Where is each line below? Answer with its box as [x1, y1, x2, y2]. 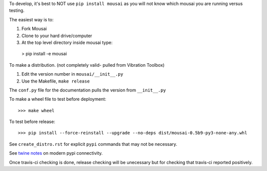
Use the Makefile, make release [21, 78, 90, 84]
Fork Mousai [21, 26, 47, 32]
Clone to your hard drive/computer [21, 33, 92, 39]
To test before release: [9, 119, 55, 125]
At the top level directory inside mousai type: [21, 40, 113, 45]
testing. [9, 7, 25, 13]
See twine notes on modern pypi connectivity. [9, 150, 103, 156]
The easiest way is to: [9, 16, 54, 22]
